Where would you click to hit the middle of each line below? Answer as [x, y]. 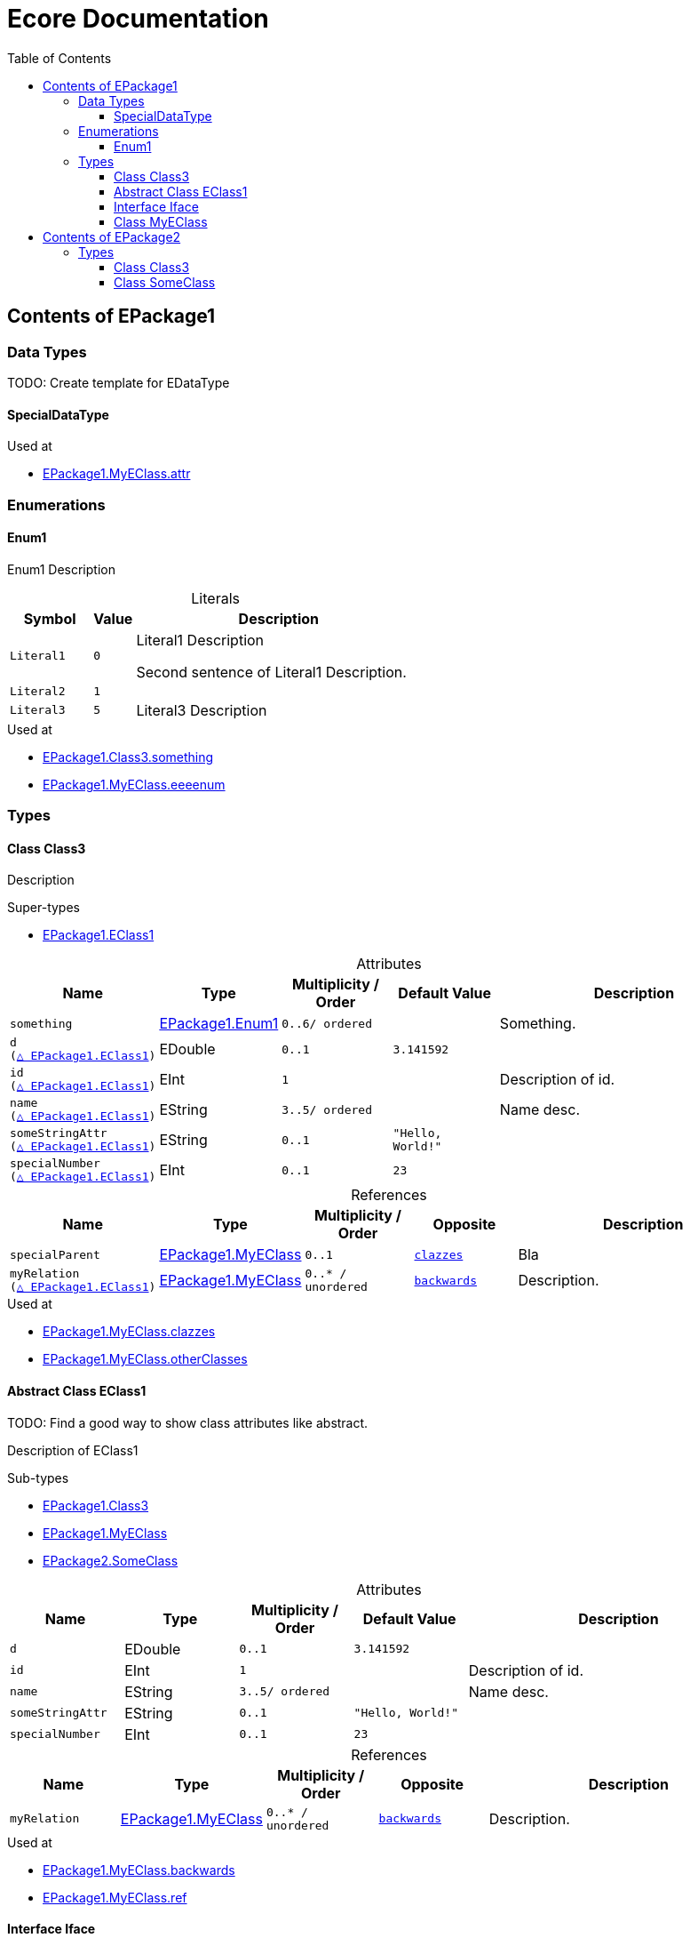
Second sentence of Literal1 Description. [271, 672]
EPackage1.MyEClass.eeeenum [134, 784]
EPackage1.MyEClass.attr [117, 474]
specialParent [55, 1254]
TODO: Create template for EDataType [119, 382]
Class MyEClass [161, 221]
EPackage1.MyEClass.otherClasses [145, 1359]
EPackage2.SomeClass [111, 1560]
